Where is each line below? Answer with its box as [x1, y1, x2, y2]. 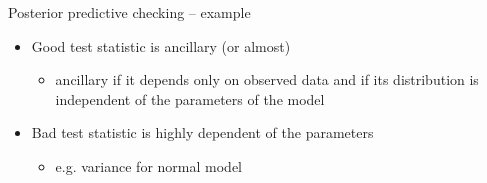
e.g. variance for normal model [55, 155, 242, 176]
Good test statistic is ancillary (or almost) [31, 35, 291, 56]
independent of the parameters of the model [55, 88, 325, 109]
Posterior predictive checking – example [8, 2, 251, 22]
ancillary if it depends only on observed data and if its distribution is [55, 69, 479, 90]
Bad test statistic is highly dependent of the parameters [31, 122, 374, 143]
